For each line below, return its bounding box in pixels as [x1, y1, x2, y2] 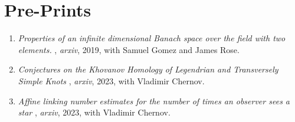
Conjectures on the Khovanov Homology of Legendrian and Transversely [18, 63, 278, 75]
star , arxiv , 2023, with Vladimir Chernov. [18, 106, 171, 118]
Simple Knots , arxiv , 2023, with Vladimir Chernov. [18, 74, 205, 87]
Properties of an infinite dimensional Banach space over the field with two [18, 32, 286, 44]
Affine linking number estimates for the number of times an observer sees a [18, 94, 290, 107]
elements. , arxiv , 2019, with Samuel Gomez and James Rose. [18, 43, 240, 55]
